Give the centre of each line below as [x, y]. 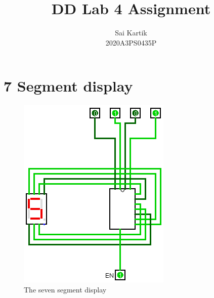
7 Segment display [68, 86]
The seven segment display [65, 289]
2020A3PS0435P [131, 42]
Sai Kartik [131, 33]
